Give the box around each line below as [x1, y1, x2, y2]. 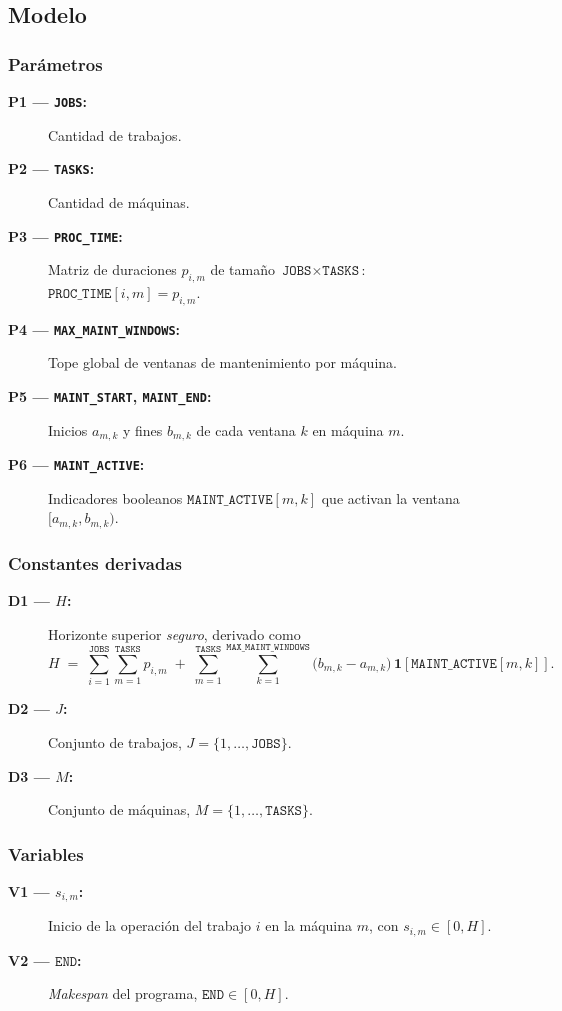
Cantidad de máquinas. [48, 191, 190, 212]
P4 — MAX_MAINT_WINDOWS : [8, 318, 181, 339]
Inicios [48, 419, 88, 440]
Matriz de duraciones [48, 259, 177, 280]
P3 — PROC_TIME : [8, 225, 123, 246]
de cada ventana [196, 419, 296, 440]
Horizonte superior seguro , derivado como [48, 623, 301, 644]
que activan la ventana [321, 487, 460, 508]
